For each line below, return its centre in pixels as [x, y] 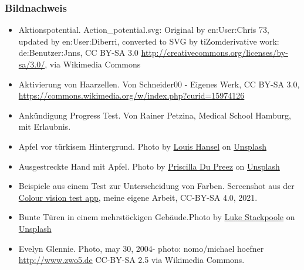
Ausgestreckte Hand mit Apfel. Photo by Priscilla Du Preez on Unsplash [149, 166]
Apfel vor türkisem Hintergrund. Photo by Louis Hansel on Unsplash [142, 146]
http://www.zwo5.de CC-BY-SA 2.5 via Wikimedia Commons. [131, 260]
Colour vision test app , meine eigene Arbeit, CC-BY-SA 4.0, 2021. [138, 197]
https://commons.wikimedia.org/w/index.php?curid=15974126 [131, 95]
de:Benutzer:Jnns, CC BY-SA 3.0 [78, 53]
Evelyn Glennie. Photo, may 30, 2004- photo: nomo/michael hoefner [141, 248]
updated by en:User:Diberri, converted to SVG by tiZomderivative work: [149, 41]
